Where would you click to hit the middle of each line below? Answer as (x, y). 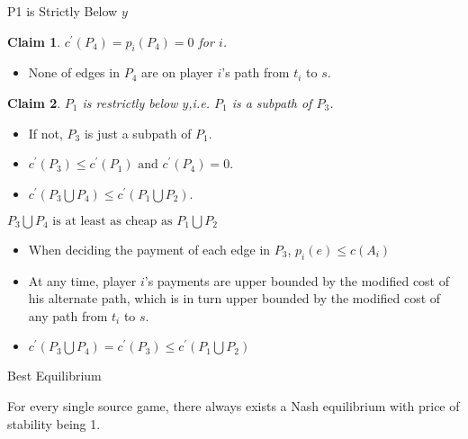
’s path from (256, 72)
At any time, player (82, 280)
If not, (45, 133)
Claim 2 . (34, 102)
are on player (177, 72)
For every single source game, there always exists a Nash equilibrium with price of (234, 405)
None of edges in (74, 72)
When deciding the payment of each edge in (149, 249)
